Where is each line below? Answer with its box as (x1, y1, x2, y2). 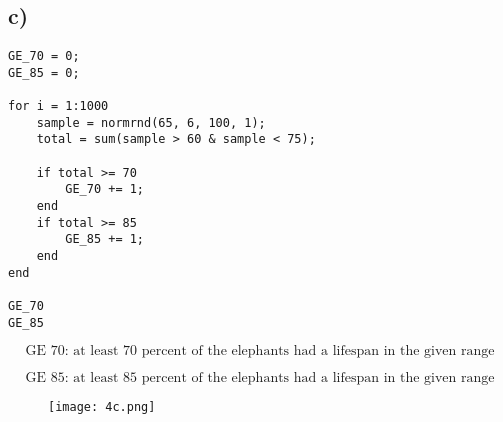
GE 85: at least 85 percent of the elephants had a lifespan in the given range (25, 371, 495, 386)
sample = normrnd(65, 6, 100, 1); (36, 115, 266, 130)
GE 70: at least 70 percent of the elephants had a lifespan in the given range (25, 344, 495, 359)
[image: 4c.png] (48, 400, 156, 415)
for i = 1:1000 (8, 99, 109, 114)
